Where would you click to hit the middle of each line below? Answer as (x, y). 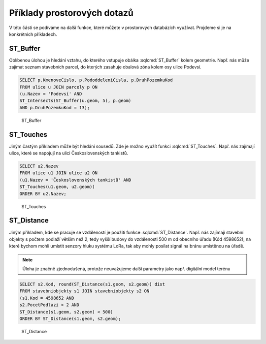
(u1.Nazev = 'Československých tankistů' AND (75, 180)
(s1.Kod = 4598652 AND (47, 298)
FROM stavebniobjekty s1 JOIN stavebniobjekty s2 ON (84, 291)
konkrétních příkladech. (33, 34)
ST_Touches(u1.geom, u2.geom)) (57, 187)
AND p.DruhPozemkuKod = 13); (55, 108)
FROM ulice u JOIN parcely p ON (59, 87)
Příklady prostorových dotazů (71, 13)
